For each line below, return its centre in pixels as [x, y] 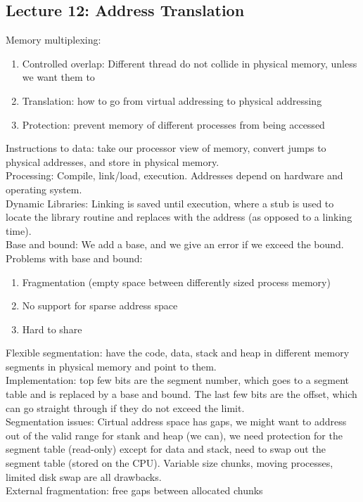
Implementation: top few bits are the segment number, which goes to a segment [177, 380]
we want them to [58, 77]
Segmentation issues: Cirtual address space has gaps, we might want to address [176, 421]
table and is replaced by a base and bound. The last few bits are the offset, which [181, 394]
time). [19, 230]
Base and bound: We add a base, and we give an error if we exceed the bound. [175, 244]
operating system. [44, 189]
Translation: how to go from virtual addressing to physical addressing [172, 100]
